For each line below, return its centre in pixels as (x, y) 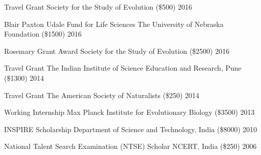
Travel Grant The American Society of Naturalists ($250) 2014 (102, 95)
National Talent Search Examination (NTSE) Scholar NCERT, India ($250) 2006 (130, 146)
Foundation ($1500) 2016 (43, 34)
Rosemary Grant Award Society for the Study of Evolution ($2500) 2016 (117, 51)
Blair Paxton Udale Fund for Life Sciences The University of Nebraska (114, 24)
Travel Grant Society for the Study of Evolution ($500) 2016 (98, 7)
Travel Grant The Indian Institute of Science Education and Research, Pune (123, 68)
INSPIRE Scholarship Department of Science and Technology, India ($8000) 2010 (130, 129)
